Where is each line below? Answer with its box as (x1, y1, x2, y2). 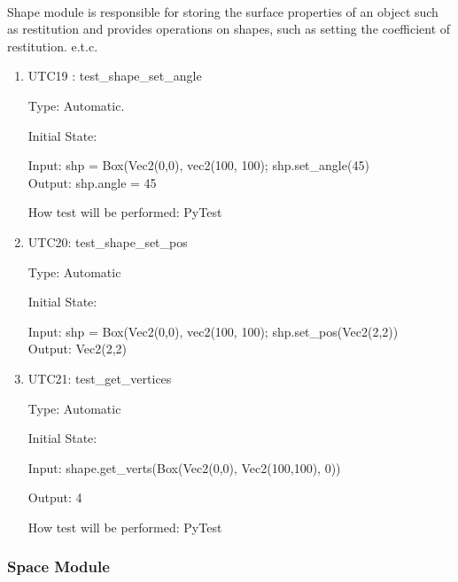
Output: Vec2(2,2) (27, 339, 128, 358)
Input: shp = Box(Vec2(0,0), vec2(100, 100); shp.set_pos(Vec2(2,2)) (27, 322, 399, 340)
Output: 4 (27, 488, 82, 507)
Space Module (7, 555, 110, 578)
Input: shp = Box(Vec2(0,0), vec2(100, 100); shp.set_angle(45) (27, 156, 369, 175)
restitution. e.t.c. (7, 36, 98, 55)
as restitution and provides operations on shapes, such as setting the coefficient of (7, 19, 451, 38)
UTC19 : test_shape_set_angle (27, 66, 202, 85)
